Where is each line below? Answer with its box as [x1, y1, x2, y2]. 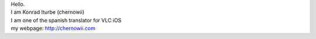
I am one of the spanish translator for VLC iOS [11, 17, 122, 24]
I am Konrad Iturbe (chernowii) [11, 9, 85, 15]
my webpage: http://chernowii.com [11, 25, 96, 32]
